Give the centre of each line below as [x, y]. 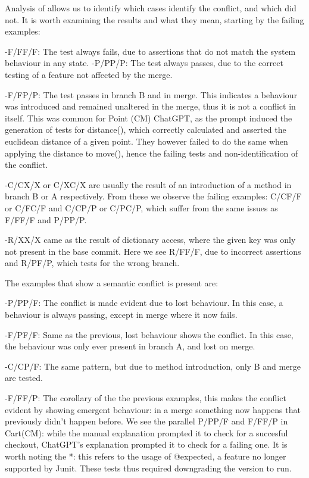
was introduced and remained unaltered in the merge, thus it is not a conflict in [150, 106]
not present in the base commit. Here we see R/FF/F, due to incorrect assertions [153, 251]
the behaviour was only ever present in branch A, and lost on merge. [130, 346]
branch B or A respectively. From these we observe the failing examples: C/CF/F [153, 196]
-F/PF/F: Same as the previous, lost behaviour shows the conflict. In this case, [149, 334]
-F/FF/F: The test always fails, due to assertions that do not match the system [150, 51]
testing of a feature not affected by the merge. [89, 74]
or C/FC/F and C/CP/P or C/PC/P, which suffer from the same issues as [141, 207]
